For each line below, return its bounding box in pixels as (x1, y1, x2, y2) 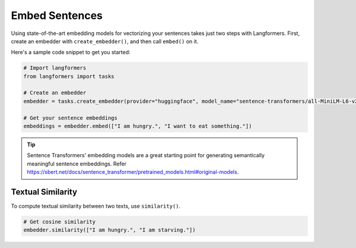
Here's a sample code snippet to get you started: (11, 49, 131, 56)
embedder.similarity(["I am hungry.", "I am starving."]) (23, 227, 196, 234)
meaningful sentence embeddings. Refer (27, 160, 127, 167)
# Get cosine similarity (23, 218, 96, 225)
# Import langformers (23, 65, 87, 71)
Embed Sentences (11, 9, 103, 22)
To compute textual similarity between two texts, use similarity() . (11, 202, 181, 210)
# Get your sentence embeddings (23, 115, 118, 121)
